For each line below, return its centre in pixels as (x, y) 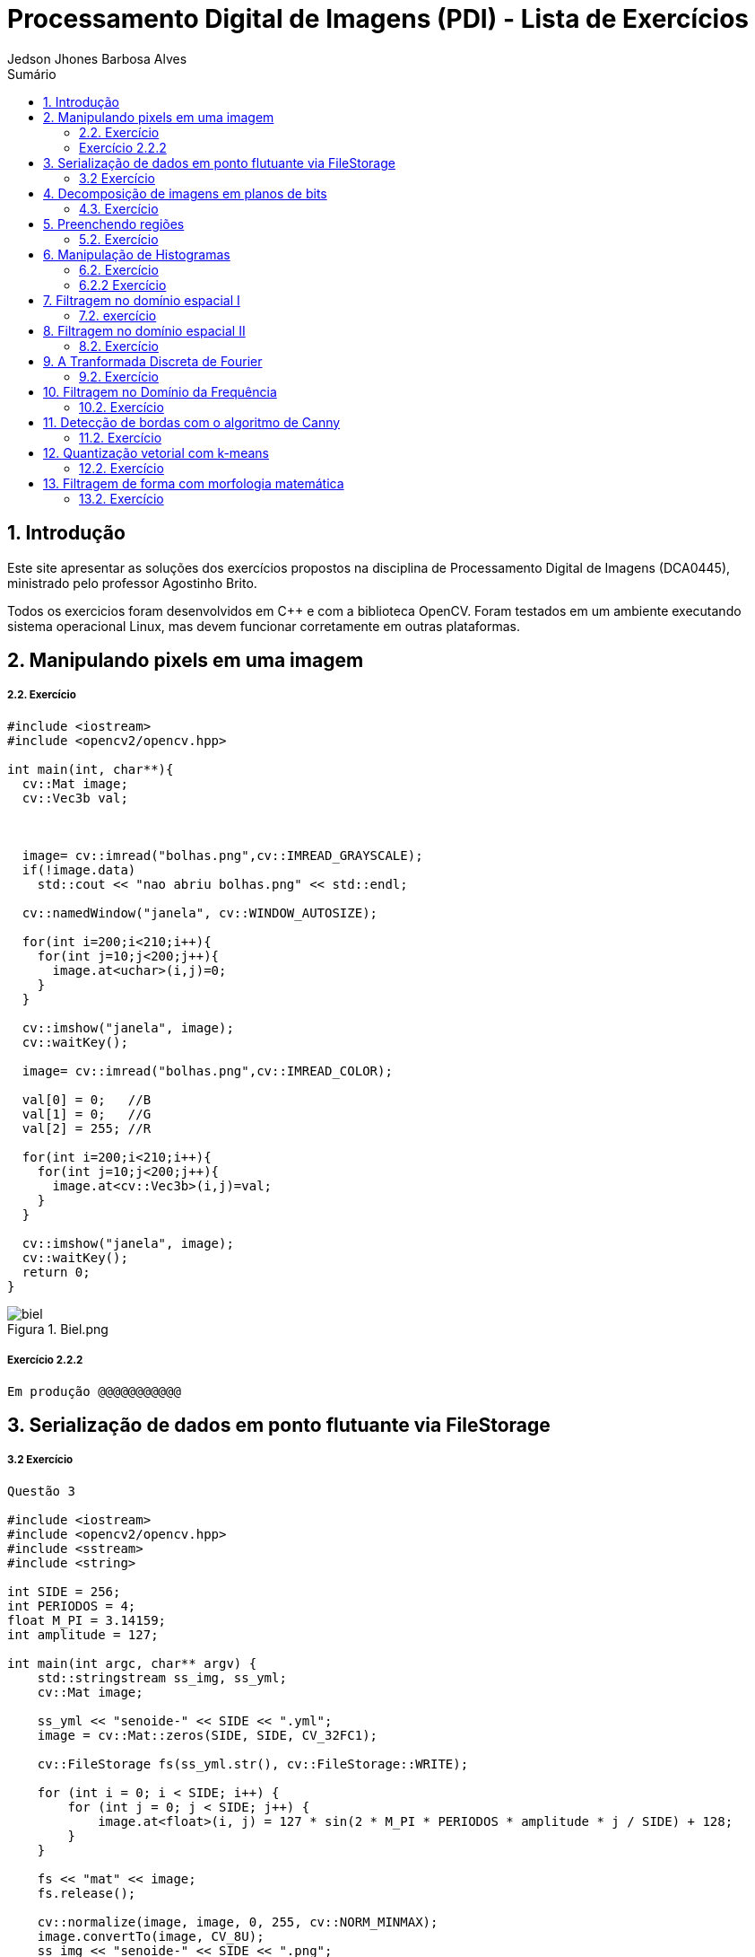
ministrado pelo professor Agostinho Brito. (132, 583)
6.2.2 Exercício (123, 285)
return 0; (56, 1272)
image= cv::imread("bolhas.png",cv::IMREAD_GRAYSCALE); (222, 855)
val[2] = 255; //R (87, 1128)
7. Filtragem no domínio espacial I (142, 300)
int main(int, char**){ (91, 769)
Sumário (32, 74)
